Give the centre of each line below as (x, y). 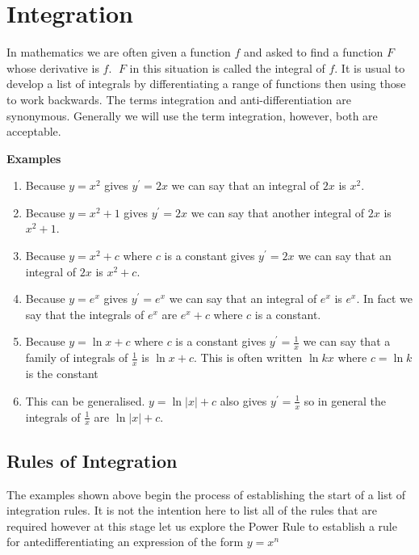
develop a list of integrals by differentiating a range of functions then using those (206, 84)
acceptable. (34, 131)
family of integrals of (77, 357)
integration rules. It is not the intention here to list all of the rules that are (192, 510)
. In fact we (385, 299)
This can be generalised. (85, 400)
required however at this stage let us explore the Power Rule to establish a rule (202, 526)
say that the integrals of (85, 314)
